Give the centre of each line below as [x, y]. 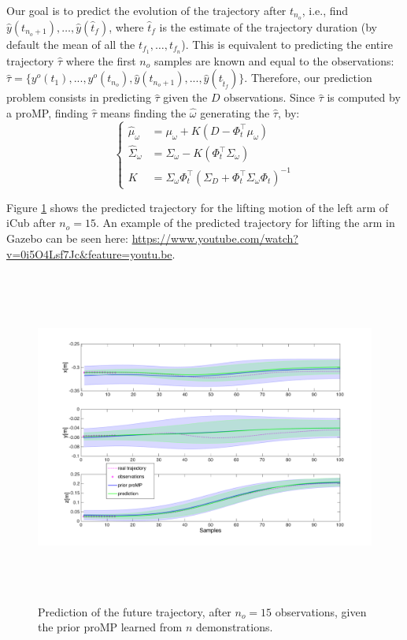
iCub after [31, 223]
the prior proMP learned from [110, 627]
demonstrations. [234, 627]
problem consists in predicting [79, 97]
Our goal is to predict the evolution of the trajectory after [146, 10]
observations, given [321, 611]
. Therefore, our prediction [308, 78]
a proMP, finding [47, 112]
